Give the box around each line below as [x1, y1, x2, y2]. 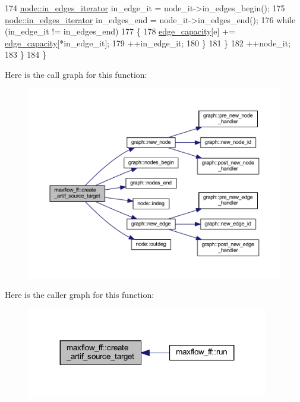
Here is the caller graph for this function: [5, 288, 154, 300]
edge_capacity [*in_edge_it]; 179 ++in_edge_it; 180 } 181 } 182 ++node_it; [5, 36, 291, 49]
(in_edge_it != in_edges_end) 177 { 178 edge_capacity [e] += [5, 25, 235, 37]
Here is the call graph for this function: [5, 68, 147, 80]
